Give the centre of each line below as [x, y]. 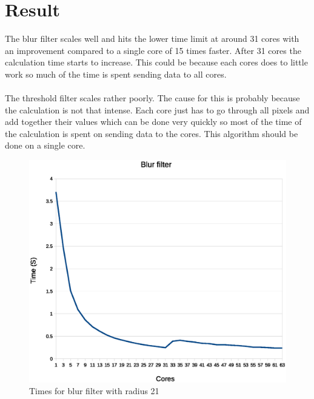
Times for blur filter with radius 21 [94, 391]
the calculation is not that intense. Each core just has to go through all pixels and [157, 109]
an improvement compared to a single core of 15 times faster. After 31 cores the [153, 50]
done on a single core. [45, 145]
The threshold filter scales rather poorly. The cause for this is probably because [152, 98]
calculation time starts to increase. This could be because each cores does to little [156, 62]
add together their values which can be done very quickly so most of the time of [153, 122]
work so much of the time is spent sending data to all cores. [116, 74]
